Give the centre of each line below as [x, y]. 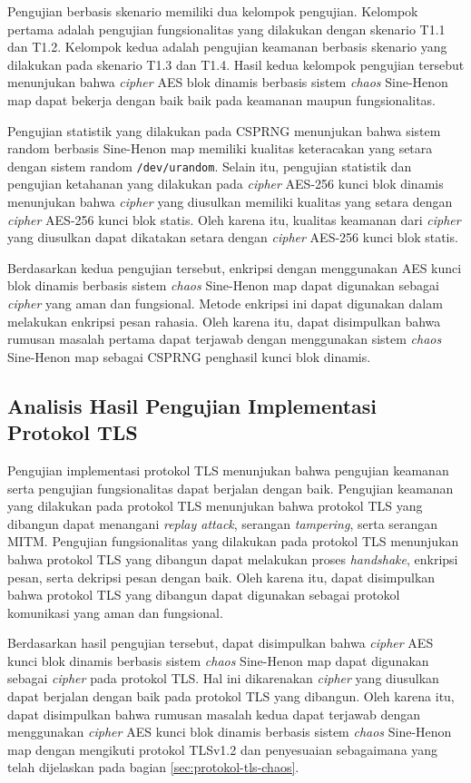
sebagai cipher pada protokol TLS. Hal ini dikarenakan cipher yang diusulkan [223, 678]
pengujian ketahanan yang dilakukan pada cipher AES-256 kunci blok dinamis [226, 184]
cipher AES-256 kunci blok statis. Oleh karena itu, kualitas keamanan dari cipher [234, 219]
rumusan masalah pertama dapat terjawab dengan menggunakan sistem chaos [225, 339]
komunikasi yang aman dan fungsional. [115, 612]
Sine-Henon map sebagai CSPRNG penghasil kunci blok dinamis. [189, 356]
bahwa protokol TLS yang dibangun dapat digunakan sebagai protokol [204, 595]
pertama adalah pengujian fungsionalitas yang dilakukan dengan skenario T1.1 [226, 29]
